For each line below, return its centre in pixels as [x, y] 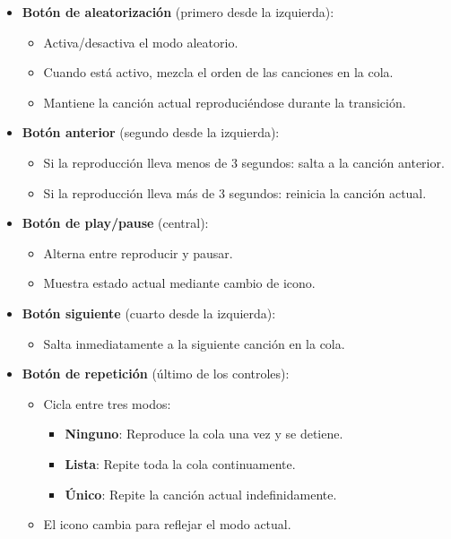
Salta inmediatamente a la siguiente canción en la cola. [194, 343]
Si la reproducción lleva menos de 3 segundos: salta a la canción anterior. [244, 162]
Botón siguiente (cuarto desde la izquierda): [149, 313]
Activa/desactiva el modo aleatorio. [141, 42]
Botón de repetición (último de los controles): [156, 374]
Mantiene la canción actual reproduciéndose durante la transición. [225, 102]
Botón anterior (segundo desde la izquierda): [151, 132]
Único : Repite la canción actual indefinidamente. [201, 494]
